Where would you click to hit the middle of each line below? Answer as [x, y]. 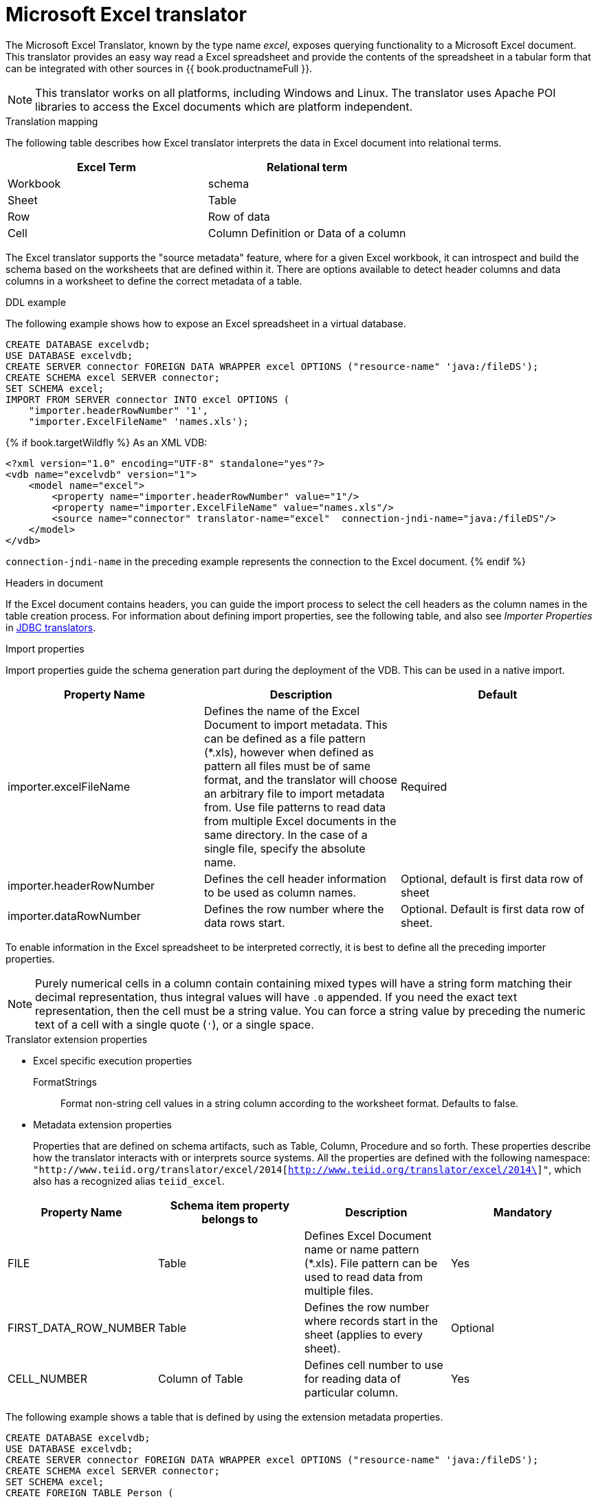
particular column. [351, 1392]
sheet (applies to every [363, 1334]
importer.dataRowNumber [74, 916]
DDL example [36, 302]
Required [424, 786]
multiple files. [339, 1290]
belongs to [230, 1219]
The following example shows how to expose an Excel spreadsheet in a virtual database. [206, 323]
